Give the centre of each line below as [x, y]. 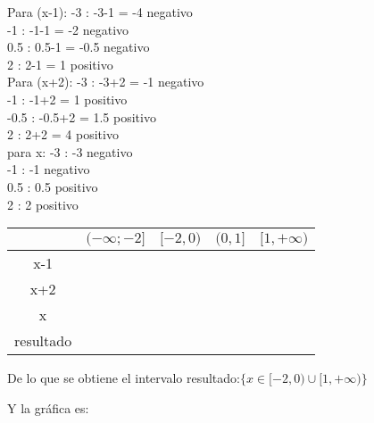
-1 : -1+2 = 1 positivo [67, 99]
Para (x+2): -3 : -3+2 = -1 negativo [106, 82]
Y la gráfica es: [48, 407]
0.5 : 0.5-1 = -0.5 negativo [79, 47]
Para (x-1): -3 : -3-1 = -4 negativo [100, 12]
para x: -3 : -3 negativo [70, 151]
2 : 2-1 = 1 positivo [60, 64]
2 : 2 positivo [43, 204]
